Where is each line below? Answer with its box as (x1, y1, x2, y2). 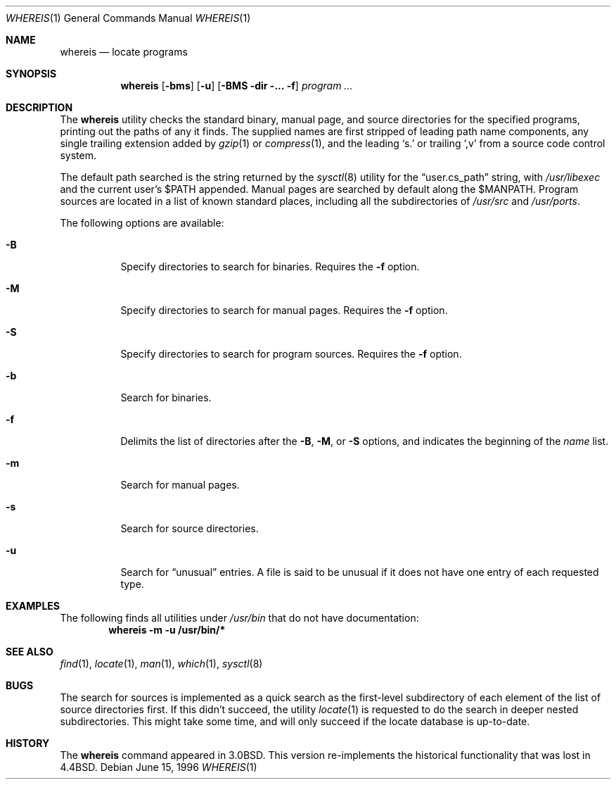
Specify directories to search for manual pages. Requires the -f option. (120, 304, 448, 316)
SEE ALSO (6, 646, 53, 658)
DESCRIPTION (6, 101, 73, 113)
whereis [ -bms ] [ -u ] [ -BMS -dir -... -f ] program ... (120, 80, 353, 92)
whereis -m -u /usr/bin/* (108, 624, 226, 636)
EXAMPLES (6, 600, 60, 612)
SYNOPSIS (6, 68, 57, 80)
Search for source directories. (120, 522, 259, 534)
